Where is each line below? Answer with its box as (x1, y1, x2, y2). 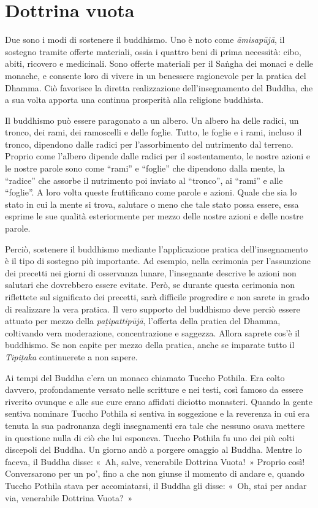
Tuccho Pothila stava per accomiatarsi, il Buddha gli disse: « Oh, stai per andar (5, 479, 307, 491)
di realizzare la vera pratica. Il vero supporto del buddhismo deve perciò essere (5, 302, 300, 315)
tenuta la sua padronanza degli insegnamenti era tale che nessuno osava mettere (5, 419, 305, 431)
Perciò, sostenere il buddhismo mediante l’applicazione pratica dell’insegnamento (5, 242, 308, 255)
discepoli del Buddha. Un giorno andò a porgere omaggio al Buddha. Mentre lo (5, 443, 302, 456)
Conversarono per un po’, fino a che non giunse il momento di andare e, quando (5, 467, 305, 480)
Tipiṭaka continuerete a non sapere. (5, 350, 138, 363)
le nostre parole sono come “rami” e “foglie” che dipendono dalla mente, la (5, 162, 285, 175)
